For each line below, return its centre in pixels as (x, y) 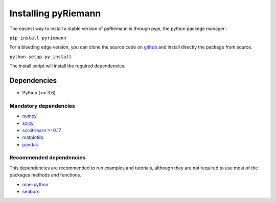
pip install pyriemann (38, 38)
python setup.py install (40, 57)
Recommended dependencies (48, 158)
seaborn (31, 192)
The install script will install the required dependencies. (67, 66)
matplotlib (33, 137)
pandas (30, 144)
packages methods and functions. (45, 175)
